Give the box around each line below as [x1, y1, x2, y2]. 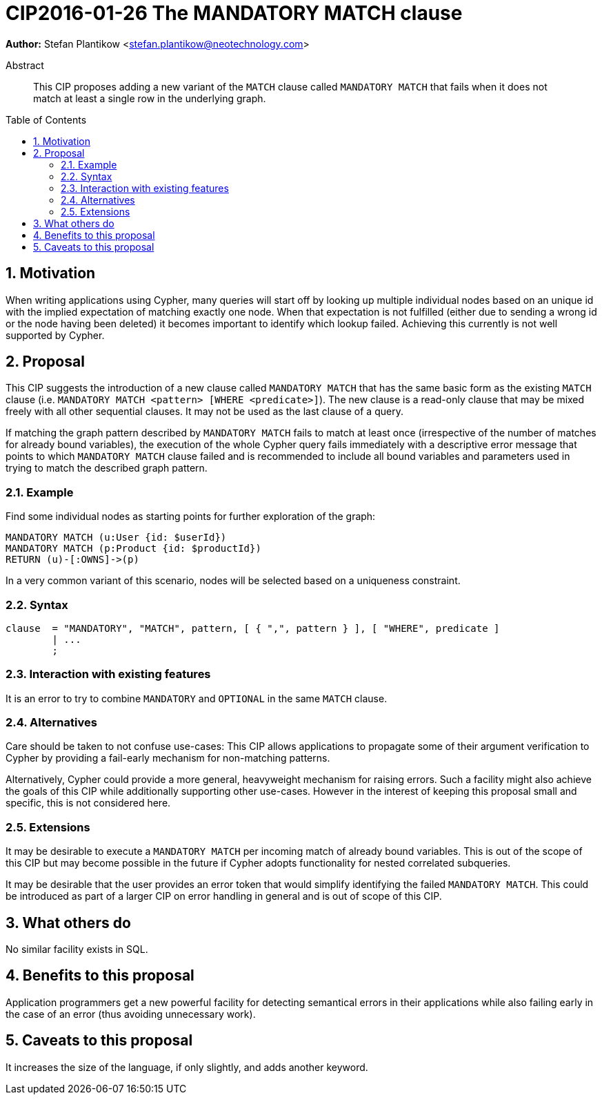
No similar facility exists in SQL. [6, 943, 148, 956]
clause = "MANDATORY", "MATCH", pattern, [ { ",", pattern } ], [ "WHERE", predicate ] [6, 622, 500, 634]
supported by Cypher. [6, 329, 105, 341]
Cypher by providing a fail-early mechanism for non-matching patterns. [6, 752, 330, 764]
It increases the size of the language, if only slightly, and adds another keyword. [6, 1061, 368, 1073]
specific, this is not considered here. [6, 797, 171, 809]
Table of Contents [6, 113, 87, 126]
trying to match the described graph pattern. [6, 462, 208, 474]
